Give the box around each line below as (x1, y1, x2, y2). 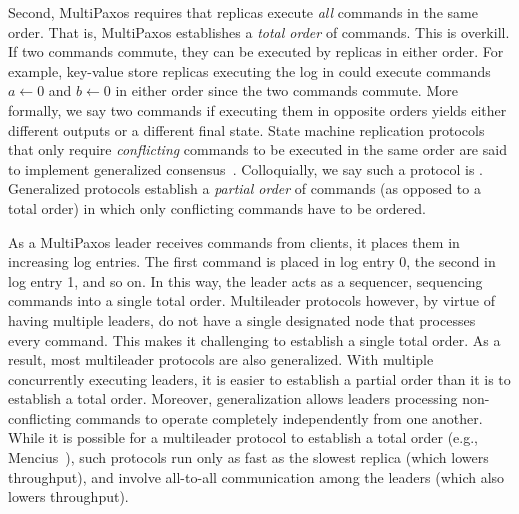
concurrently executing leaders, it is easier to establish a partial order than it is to (8, 368, 511, 389)
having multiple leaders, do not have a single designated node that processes (8, 309, 476, 330)
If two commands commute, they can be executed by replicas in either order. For (8, 41, 504, 62)
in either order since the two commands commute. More (115, 80, 458, 101)
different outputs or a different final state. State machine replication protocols (8, 119, 485, 140)
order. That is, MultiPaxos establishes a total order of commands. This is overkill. (8, 21, 510, 42)
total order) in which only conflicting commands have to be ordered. (8, 197, 426, 218)
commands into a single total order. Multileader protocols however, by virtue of (8, 290, 495, 311)
